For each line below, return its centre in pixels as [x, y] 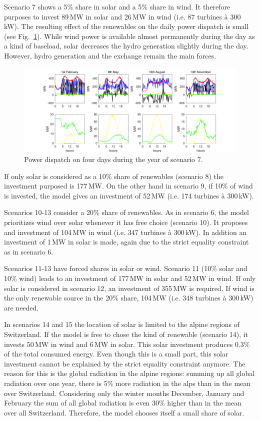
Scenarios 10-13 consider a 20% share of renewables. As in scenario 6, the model [126, 212]
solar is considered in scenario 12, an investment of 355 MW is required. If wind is [129, 288]
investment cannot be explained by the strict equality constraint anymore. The [125, 363]
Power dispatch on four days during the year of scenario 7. [113, 159]
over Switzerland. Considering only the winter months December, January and [124, 393]
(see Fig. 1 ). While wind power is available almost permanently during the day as [129, 36]
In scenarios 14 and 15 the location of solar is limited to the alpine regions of [122, 324]
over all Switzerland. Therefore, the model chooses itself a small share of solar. [124, 412]
